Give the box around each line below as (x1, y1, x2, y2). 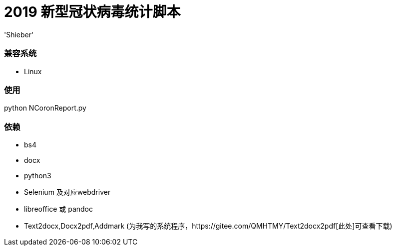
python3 (24, 171, 51, 180)
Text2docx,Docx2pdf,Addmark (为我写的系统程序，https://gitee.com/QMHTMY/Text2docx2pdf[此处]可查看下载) (24, 222, 393, 230)
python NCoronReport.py (4, 104, 86, 113)
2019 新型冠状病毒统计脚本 (4, 3, 181, 20)
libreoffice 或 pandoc (24, 205, 93, 213)
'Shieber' (4, 30, 34, 39)
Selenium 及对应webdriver (24, 188, 111, 196)
